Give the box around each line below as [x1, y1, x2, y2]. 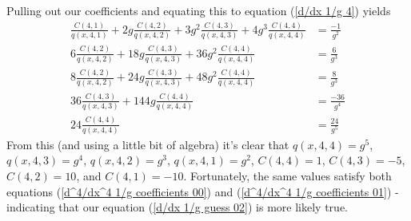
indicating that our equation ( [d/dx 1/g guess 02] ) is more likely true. [6, 199, 348, 215]
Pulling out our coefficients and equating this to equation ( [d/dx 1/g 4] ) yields [6, 2, 391, 18]
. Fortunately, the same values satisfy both [183, 168, 392, 184]
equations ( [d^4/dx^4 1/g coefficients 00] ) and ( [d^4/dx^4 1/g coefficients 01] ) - [6, 183, 399, 199]
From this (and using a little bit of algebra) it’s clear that [6, 136, 289, 152]
